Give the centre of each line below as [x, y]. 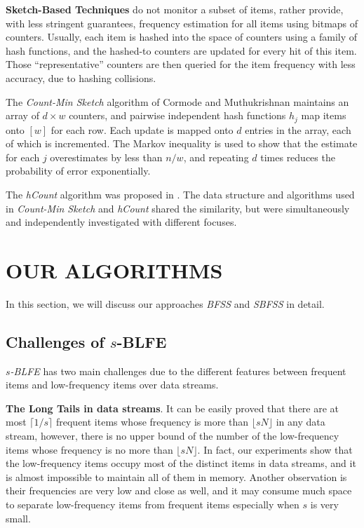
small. [18, 518]
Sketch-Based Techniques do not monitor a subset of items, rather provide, [175, 9]
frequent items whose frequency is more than [152, 422]
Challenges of [55, 341]
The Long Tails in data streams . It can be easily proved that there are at [173, 408]
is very [324, 505]
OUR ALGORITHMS [114, 270]
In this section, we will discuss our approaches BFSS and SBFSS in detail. [165, 303]
